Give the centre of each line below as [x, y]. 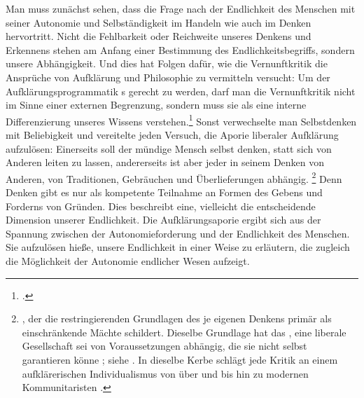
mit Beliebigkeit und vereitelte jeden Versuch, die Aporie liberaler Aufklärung [172, 135]
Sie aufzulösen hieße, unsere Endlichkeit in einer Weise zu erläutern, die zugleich [178, 247]
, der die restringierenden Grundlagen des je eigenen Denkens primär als [177, 318]
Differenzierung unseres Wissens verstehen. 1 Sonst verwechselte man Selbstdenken [181, 120]
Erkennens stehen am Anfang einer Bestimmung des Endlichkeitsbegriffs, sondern [180, 49]
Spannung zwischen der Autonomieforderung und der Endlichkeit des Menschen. [178, 233]
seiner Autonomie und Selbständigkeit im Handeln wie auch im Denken [159, 22]
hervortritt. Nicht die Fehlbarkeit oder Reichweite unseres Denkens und [159, 36]
